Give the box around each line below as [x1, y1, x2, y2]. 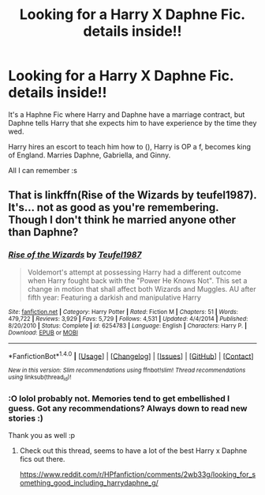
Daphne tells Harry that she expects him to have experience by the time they [8, 118, 257, 127]
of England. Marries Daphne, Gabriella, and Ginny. [8, 150, 171, 160]
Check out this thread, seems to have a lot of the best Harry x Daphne [19, 445, 248, 455]
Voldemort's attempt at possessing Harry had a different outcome [27, 267, 242, 277]
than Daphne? [8, 225, 79, 239]
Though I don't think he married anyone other [8, 213, 237, 227]
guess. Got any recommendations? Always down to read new [8, 402, 248, 414]
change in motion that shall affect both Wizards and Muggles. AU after [27, 284, 256, 293]
